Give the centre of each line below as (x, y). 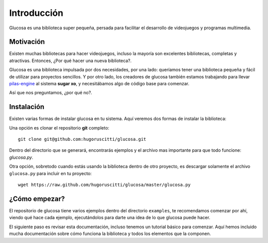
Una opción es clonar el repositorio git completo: (59, 128)
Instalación (27, 107)
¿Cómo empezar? (37, 199)
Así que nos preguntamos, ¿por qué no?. (51, 93)
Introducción (36, 13)
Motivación (27, 42)
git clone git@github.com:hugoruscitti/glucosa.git (82, 139)
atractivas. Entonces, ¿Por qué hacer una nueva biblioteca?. (70, 61)
